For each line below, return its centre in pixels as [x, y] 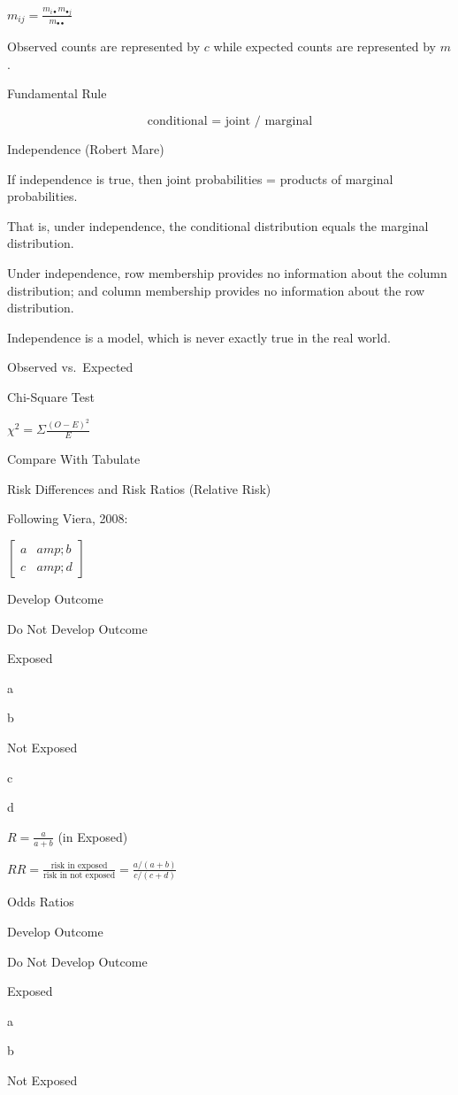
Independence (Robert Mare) [86, 148]
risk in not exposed [79, 876]
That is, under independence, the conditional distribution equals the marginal [218, 225]
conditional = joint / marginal [230, 121]
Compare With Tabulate [74, 459]
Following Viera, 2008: [68, 518]
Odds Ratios [41, 902]
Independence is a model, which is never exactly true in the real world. [199, 337]
